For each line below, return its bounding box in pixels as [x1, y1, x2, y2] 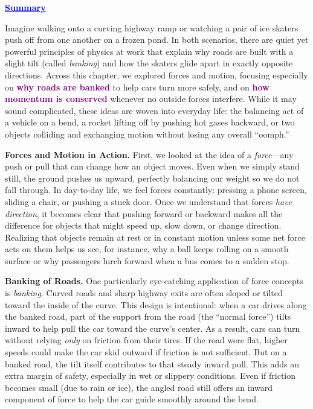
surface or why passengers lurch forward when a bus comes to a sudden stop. [5, 254, 289, 267]
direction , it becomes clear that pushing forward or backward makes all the [5, 207, 283, 220]
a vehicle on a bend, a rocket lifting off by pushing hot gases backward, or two [5, 116, 295, 128]
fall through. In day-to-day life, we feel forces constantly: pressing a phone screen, [5, 183, 307, 196]
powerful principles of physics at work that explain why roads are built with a [5, 45, 294, 57]
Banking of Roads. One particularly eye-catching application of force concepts [5, 274, 303, 287]
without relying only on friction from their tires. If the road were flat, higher [5, 334, 288, 346]
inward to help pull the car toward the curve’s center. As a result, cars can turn [5, 322, 300, 334]
